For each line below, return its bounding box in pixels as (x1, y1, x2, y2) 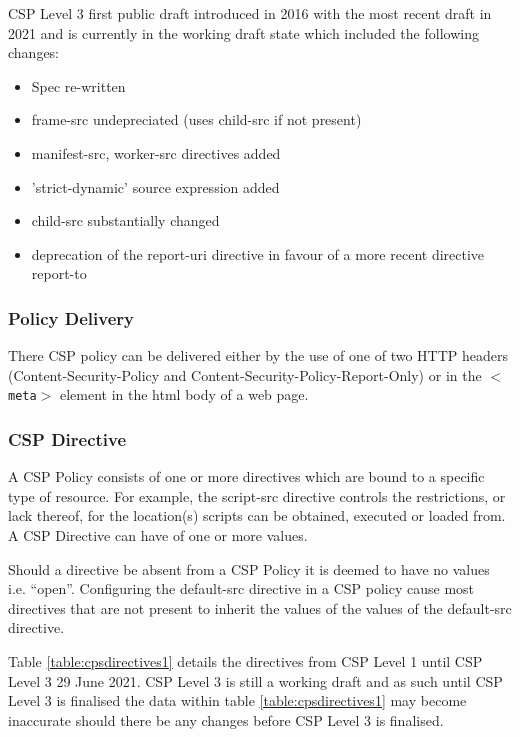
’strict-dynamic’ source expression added (31, 176, 280, 197)
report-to (31, 263, 87, 284)
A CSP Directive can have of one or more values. (8, 525, 308, 545)
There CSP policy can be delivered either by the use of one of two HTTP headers (8, 345, 508, 366)
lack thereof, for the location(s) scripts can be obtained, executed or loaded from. (8, 505, 506, 526)
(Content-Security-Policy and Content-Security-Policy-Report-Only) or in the (8, 364, 482, 385)
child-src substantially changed (31, 210, 220, 231)
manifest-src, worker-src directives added (31, 142, 281, 163)
